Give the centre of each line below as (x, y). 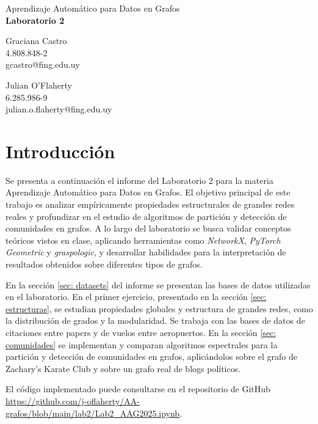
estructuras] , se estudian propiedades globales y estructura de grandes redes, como (159, 308)
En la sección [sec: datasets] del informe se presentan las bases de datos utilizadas (158, 284)
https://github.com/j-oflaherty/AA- (73, 400)
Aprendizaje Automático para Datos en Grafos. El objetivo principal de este (148, 192)
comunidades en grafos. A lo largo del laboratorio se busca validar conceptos (148, 228)
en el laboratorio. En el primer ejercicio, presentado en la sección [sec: (136, 297)
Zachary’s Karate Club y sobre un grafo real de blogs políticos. (123, 368)
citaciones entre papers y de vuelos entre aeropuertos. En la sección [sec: (141, 332)
